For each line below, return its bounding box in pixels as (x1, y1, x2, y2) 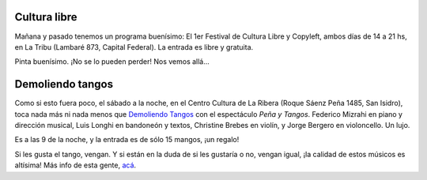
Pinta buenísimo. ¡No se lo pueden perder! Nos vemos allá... (14, 57, 210, 66)
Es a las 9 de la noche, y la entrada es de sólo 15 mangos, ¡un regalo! (14, 135, 240, 144)
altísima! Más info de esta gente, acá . (14, 160, 137, 170)
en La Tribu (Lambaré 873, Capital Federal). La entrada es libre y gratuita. (14, 42, 254, 51)
